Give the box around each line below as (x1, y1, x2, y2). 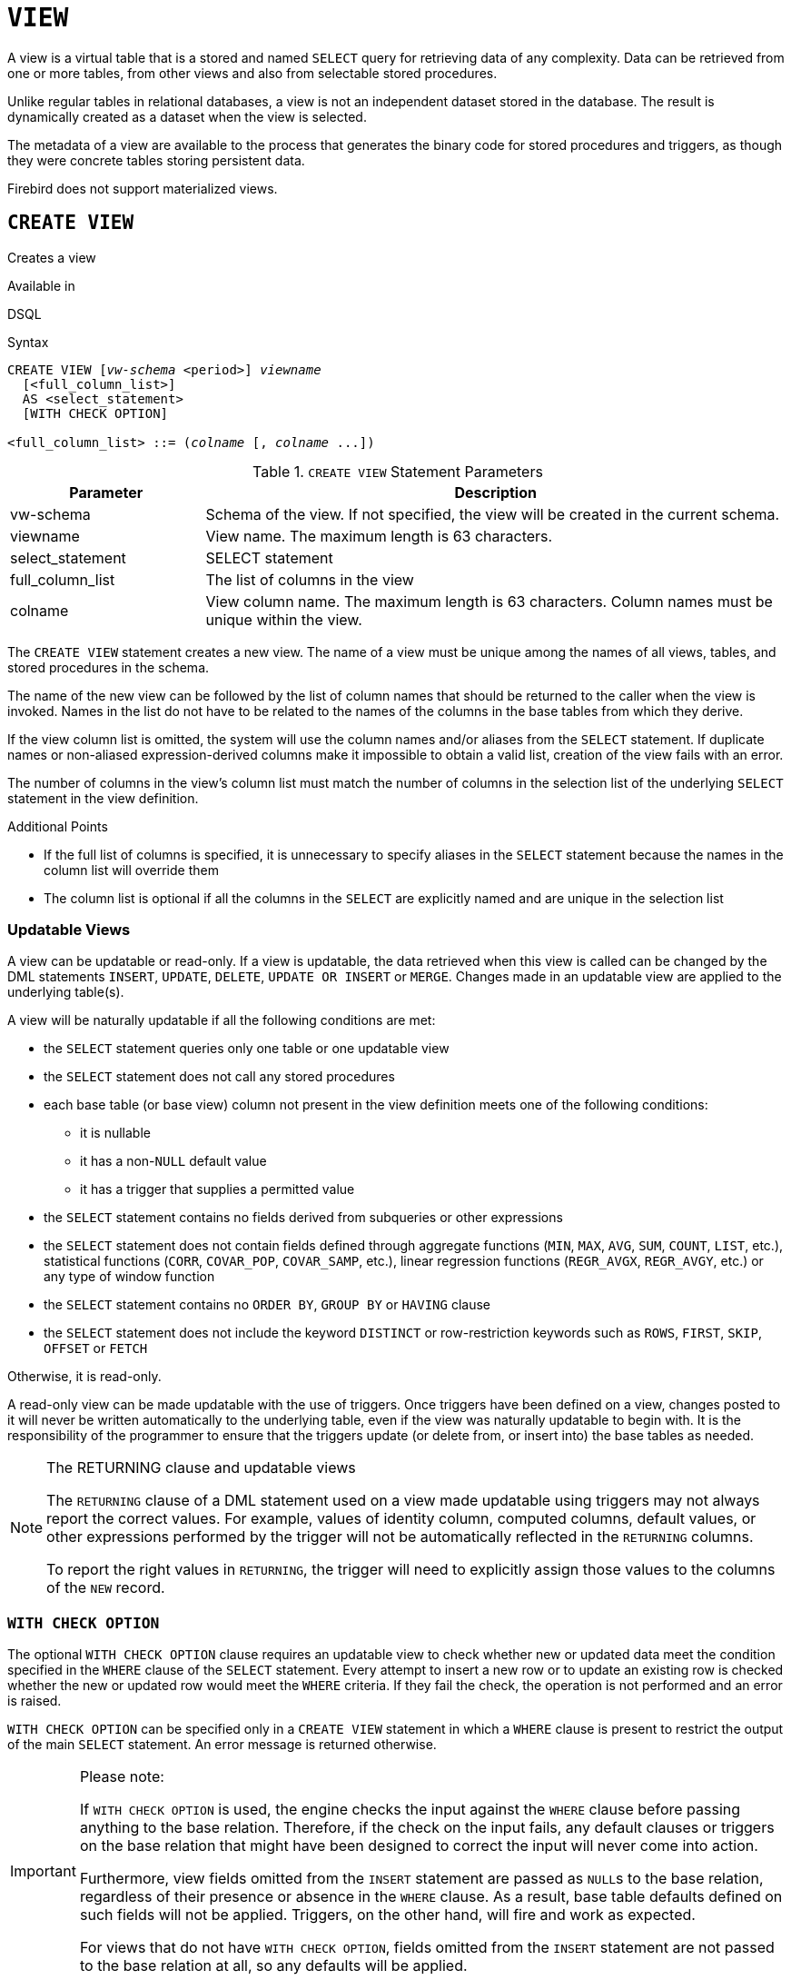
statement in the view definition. (7, 790, 199, 806)
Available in (7, 277, 75, 294)
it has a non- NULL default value (80, 1153, 267, 1169)
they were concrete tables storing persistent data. (7, 152, 305, 168)
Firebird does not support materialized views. (7, 180, 278, 196)
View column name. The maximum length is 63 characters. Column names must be (205, 592, 773, 611)
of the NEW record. (46, 1578, 165, 1597)
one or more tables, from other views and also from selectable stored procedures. (7, 65, 498, 81)
